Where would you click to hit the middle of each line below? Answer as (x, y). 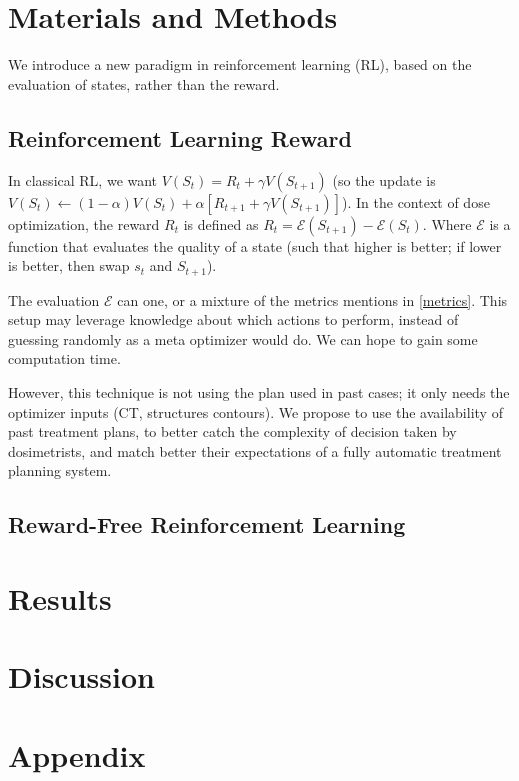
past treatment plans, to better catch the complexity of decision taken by (232, 431)
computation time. (64, 358)
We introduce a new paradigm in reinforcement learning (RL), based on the (240, 64)
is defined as (221, 223)
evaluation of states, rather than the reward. (144, 83)
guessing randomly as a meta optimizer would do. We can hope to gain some (243, 338)
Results (60, 597)
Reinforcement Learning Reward (180, 137)
